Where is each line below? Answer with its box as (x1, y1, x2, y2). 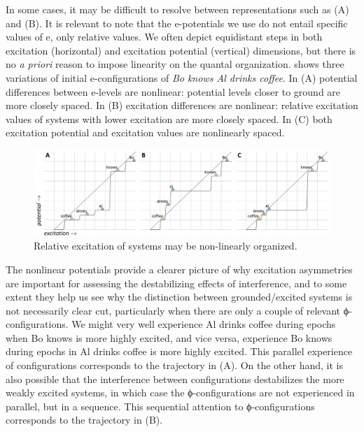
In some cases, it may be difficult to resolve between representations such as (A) (6, 2, 349, 16)
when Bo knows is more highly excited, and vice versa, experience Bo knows (6, 330, 332, 345)
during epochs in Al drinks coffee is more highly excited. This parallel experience (6, 344, 353, 359)
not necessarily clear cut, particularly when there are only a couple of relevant (6, 303, 340, 317)
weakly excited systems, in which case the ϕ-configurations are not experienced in (6, 385, 355, 400)
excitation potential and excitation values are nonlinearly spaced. (6, 125, 285, 140)
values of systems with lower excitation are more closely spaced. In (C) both (6, 111, 332, 126)
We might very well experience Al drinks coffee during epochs (71, 317, 336, 331)
